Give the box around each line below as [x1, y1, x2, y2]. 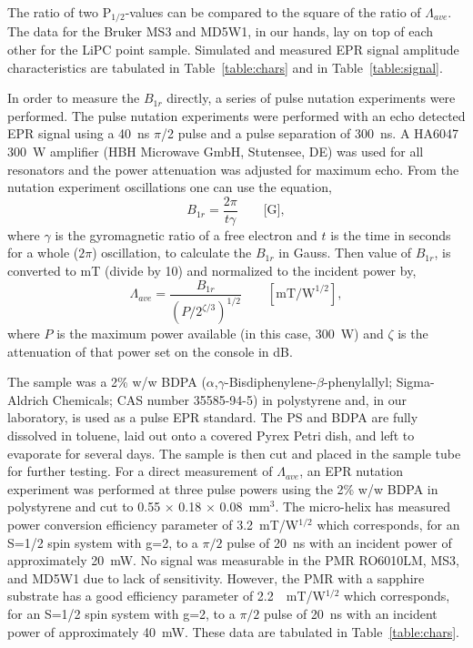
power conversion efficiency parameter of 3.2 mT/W [7, 514, 299, 533]
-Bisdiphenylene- [225, 372, 317, 391]
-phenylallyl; [323, 372, 393, 391]
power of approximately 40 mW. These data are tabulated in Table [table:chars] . [7, 622, 459, 641]
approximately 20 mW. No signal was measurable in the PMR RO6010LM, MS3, [7, 551, 459, 570]
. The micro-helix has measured [275, 497, 451, 516]
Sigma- [396, 372, 435, 391]
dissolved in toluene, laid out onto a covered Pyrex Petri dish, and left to [7, 426, 415, 445]
